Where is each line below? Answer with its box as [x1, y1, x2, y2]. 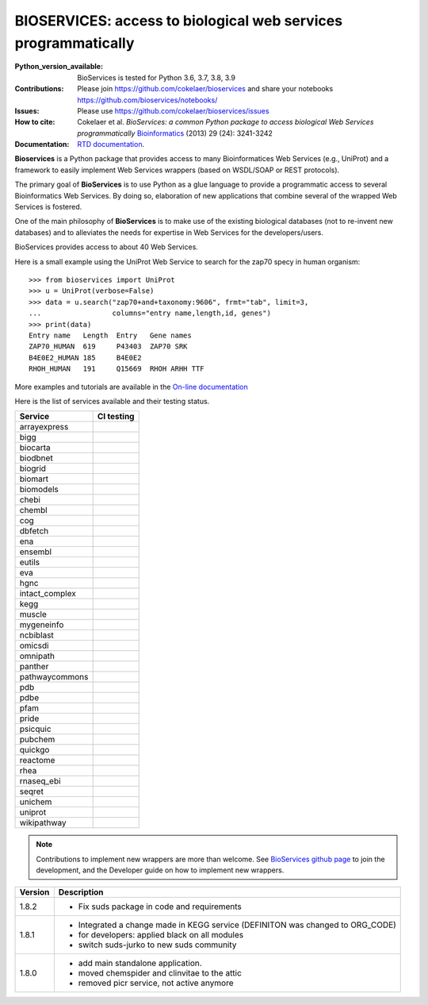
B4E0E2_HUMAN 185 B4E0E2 [29, 353, 142, 362]
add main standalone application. [78, 957, 202, 968]
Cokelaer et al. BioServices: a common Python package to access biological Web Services [77, 117, 374, 127]
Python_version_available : [14, 62, 103, 71]
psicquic [19, 723, 52, 734]
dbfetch [19, 526, 49, 537]
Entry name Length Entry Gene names [29, 330, 192, 340]
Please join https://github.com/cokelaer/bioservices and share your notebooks [77, 84, 334, 94]
